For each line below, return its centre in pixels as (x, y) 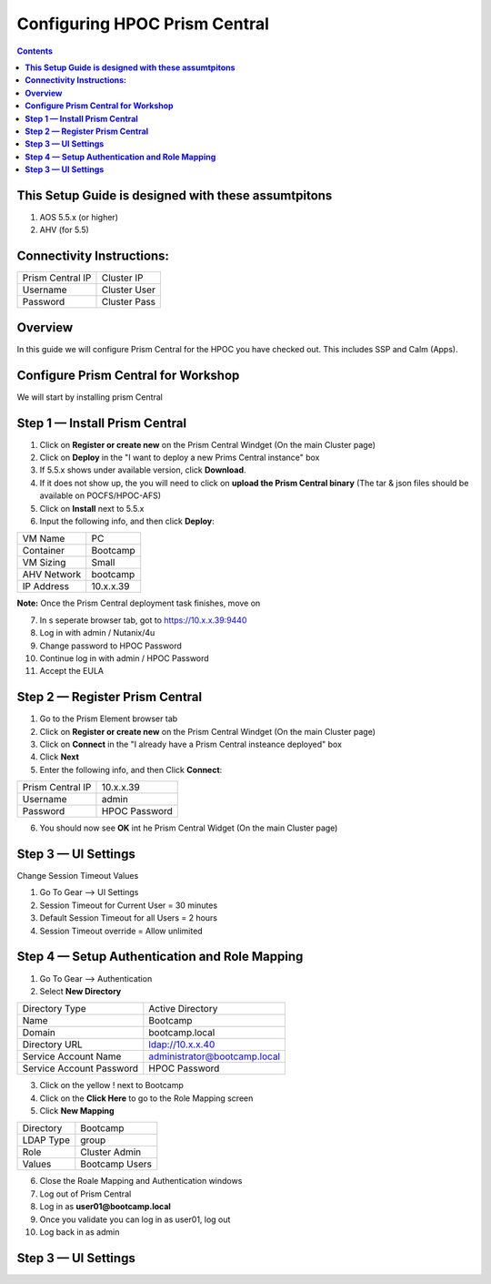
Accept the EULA (72, 671)
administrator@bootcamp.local (215, 1056)
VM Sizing (44, 563)
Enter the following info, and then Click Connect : (131, 769)
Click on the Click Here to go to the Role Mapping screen (146, 1098)
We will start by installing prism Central (90, 397)
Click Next (59, 757)
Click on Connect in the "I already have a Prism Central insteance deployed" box (191, 744)
